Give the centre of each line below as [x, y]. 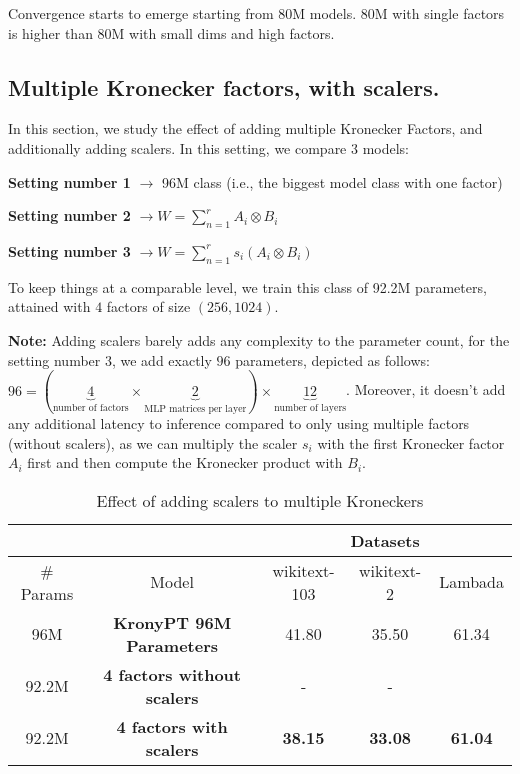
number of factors [90, 407]
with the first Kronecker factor [411, 442]
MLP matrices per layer [195, 408]
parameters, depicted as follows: [332, 359]
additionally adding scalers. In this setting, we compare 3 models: [209, 147]
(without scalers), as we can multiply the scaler [153, 442]
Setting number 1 [69, 181]
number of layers [310, 407]
